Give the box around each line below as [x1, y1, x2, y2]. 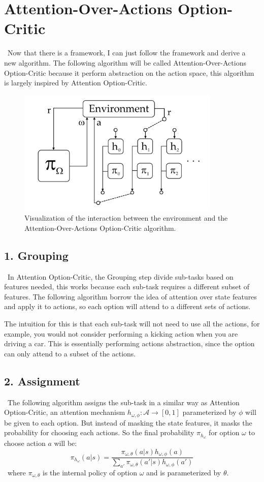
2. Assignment [4, 373, 80, 388]
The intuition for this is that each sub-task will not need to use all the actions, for [4, 318, 260, 329]
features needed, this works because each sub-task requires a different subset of [4, 281, 250, 292]
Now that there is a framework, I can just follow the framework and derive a [7, 47, 246, 58]
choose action [4, 438, 46, 448]
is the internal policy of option [43, 467, 138, 477]
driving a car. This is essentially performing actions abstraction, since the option [4, 338, 255, 349]
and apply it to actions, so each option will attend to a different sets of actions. [4, 301, 251, 312]
